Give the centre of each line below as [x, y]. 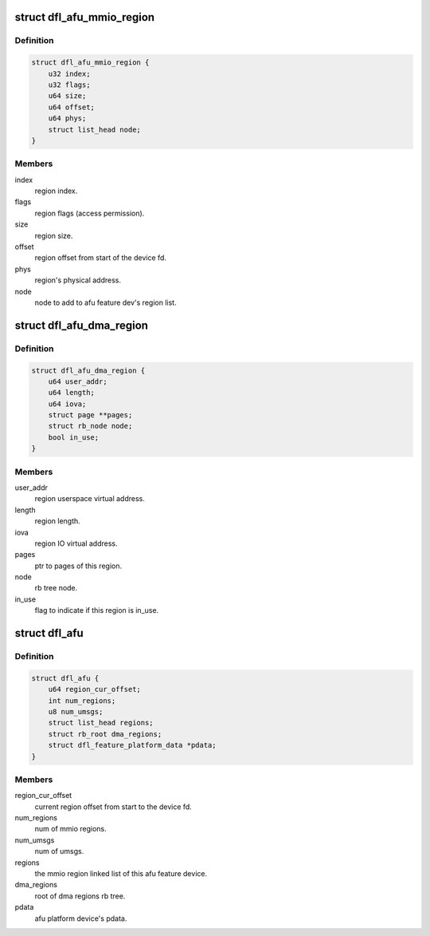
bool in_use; [74, 437]
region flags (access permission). [90, 213]
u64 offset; [72, 107]
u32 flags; [69, 85]
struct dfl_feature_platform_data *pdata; [132, 745]
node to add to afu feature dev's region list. [106, 302]
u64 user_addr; [78, 381]
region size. [54, 235]
